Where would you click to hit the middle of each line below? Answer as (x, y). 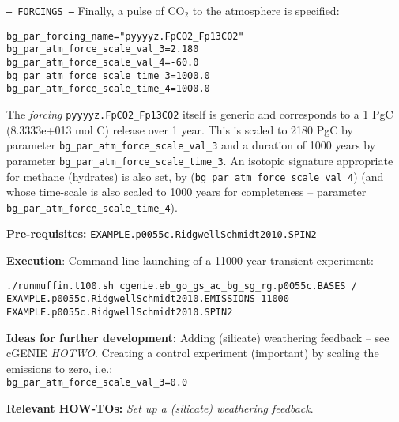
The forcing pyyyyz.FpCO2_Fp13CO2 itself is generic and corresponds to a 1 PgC (200, 113)
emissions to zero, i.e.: (60, 368)
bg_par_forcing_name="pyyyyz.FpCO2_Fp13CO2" (125, 36)
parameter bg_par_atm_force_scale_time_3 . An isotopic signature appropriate (200, 160)
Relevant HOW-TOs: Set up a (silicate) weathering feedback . (160, 408)
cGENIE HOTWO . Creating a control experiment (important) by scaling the (193, 353)
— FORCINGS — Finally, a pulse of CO (96, 10)
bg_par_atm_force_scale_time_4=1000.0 (108, 89)
